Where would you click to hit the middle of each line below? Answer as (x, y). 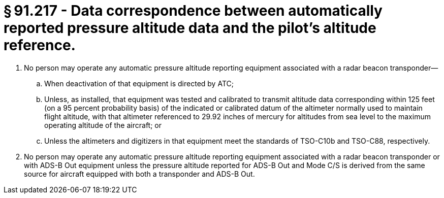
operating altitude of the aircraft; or (103, 125)
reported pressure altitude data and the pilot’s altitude (190, 28)
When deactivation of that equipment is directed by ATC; (139, 83)
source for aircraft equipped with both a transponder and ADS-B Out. (139, 174)
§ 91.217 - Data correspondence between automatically (193, 11)
